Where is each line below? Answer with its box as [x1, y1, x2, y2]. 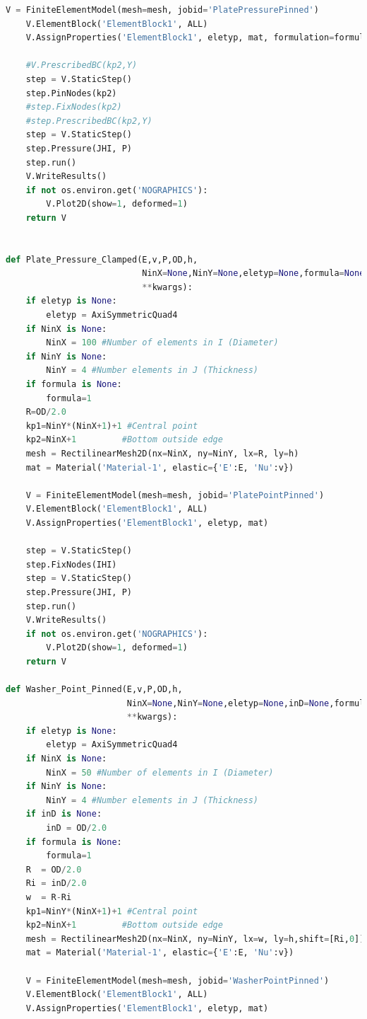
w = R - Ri [25, 892, 72, 902]
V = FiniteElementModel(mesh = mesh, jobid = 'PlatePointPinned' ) [25, 490, 325, 500]
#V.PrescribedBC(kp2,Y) [25, 60, 138, 71]
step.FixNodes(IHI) [25, 559, 117, 570]
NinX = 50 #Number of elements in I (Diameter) [46, 767, 274, 778]
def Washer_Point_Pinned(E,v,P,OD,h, [6, 684, 183, 695]
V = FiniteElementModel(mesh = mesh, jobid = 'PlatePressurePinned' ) [6, 5, 319, 15]
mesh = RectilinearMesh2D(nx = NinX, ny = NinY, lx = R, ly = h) [25, 449, 299, 459]
